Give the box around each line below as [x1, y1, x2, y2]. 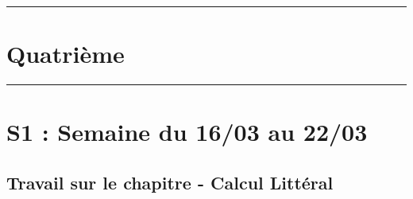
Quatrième [6, 37, 125, 70]
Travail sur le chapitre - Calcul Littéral [6, 170, 334, 194]
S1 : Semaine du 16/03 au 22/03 [6, 115, 368, 148]
